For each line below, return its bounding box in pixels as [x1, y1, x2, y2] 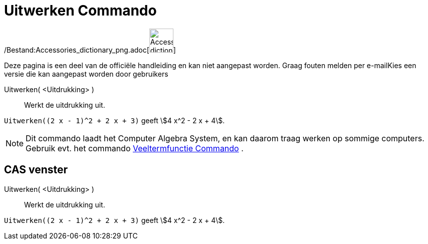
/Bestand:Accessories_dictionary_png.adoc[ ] [4, 45, 176, 54]
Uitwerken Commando [4, 2, 157, 19]
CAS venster [4, 163, 68, 176]
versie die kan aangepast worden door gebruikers [4, 69, 168, 78]
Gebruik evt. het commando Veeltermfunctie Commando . [26, 143, 244, 153]
